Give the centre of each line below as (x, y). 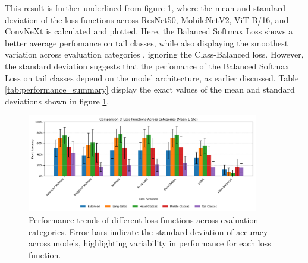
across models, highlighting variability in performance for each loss (150, 243)
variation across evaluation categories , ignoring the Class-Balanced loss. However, (154, 54)
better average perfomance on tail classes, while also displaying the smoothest (147, 42)
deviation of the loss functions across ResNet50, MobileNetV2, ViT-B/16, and (147, 19)
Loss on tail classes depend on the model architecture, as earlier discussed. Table (152, 77)
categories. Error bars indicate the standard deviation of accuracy (148, 231)
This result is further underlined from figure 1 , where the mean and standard (145, 8)
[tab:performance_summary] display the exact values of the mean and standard (150, 89)
